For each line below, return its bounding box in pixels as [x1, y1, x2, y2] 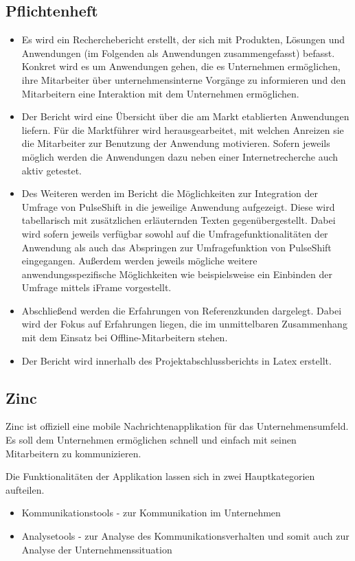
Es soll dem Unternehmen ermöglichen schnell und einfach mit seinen [5, 433, 297, 447]
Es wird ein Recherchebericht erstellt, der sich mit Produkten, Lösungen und [21, 32, 345, 47]
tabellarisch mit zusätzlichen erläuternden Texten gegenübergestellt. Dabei [21, 213, 336, 227]
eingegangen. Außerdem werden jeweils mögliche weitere [21, 253, 257, 268]
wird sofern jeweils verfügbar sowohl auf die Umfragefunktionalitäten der [21, 226, 328, 240]
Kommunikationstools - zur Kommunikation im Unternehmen [21, 505, 281, 520]
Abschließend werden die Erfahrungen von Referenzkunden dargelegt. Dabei [21, 303, 342, 317]
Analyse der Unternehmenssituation [21, 542, 172, 556]
